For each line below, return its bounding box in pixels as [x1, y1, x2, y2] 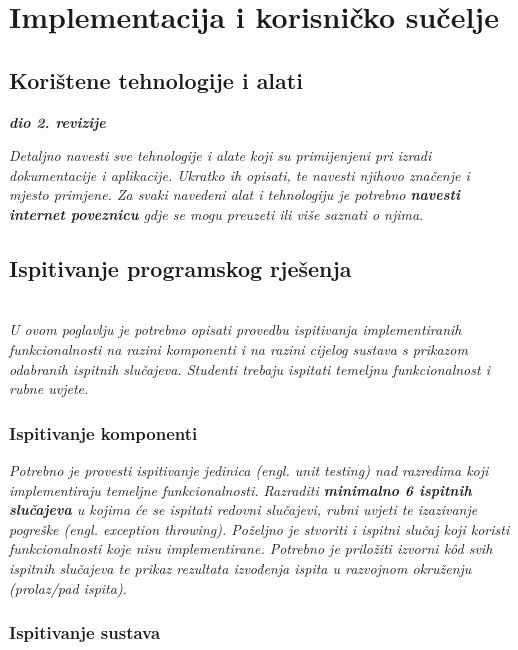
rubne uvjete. [9, 378, 89, 399]
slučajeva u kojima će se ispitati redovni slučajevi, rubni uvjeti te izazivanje [9, 499, 478, 520]
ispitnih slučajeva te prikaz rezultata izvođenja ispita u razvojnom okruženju [9, 557, 472, 578]
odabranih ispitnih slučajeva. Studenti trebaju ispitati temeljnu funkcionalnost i [9, 358, 490, 379]
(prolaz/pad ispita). [9, 577, 127, 598]
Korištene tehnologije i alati [9, 64, 303, 95]
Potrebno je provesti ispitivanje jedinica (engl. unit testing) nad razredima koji [9, 459, 489, 480]
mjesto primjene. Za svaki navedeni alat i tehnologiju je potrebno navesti [9, 184, 460, 205]
